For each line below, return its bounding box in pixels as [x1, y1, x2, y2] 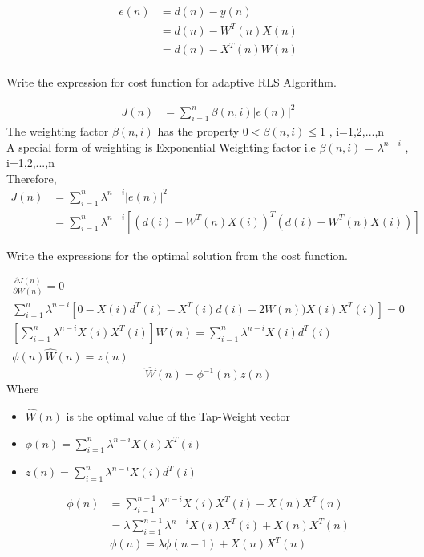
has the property [157, 123, 240, 140]
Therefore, [6, 169, 57, 186]
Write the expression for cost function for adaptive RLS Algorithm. [6, 74, 337, 91]
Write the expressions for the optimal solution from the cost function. [6, 246, 349, 263]
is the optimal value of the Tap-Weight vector [66, 408, 290, 424]
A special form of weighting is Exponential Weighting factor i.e [6, 138, 316, 155]
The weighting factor [6, 123, 109, 140]
